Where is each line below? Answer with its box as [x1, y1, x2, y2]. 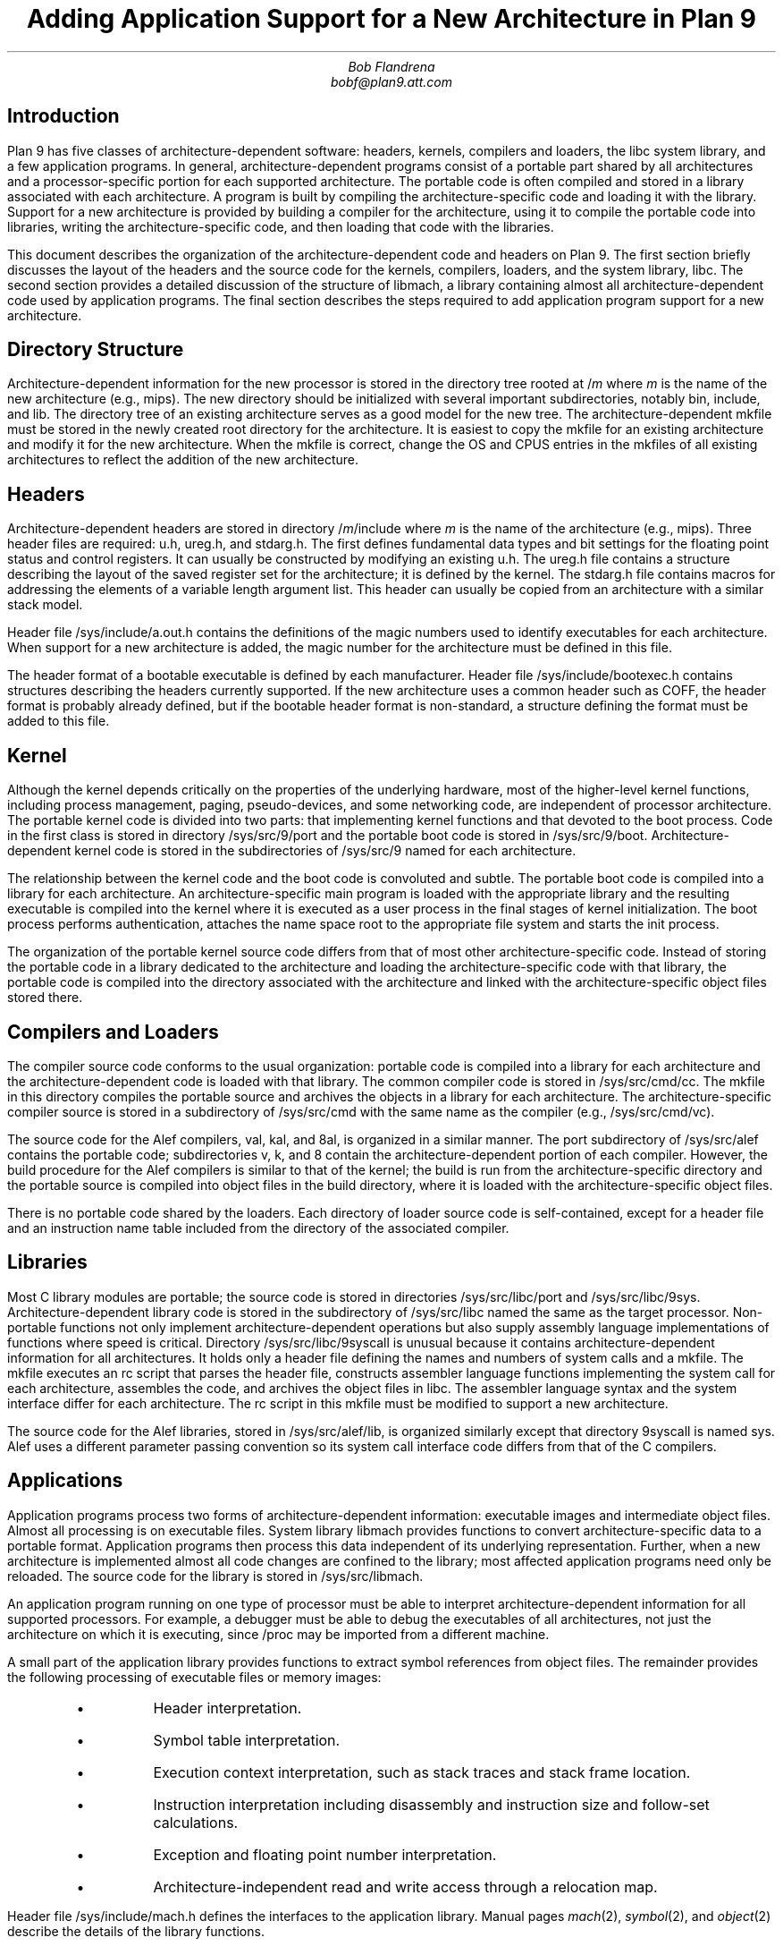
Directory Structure [7, 338, 184, 361]
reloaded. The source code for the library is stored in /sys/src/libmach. [7, 1568, 424, 1584]
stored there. [7, 990, 83, 1006]
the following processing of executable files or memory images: [7, 1669, 382, 1685]
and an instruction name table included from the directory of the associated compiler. [7, 1219, 509, 1236]
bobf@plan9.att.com [331, 73, 452, 89]
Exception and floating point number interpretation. [153, 1845, 497, 1864]
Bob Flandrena [348, 58, 435, 74]
